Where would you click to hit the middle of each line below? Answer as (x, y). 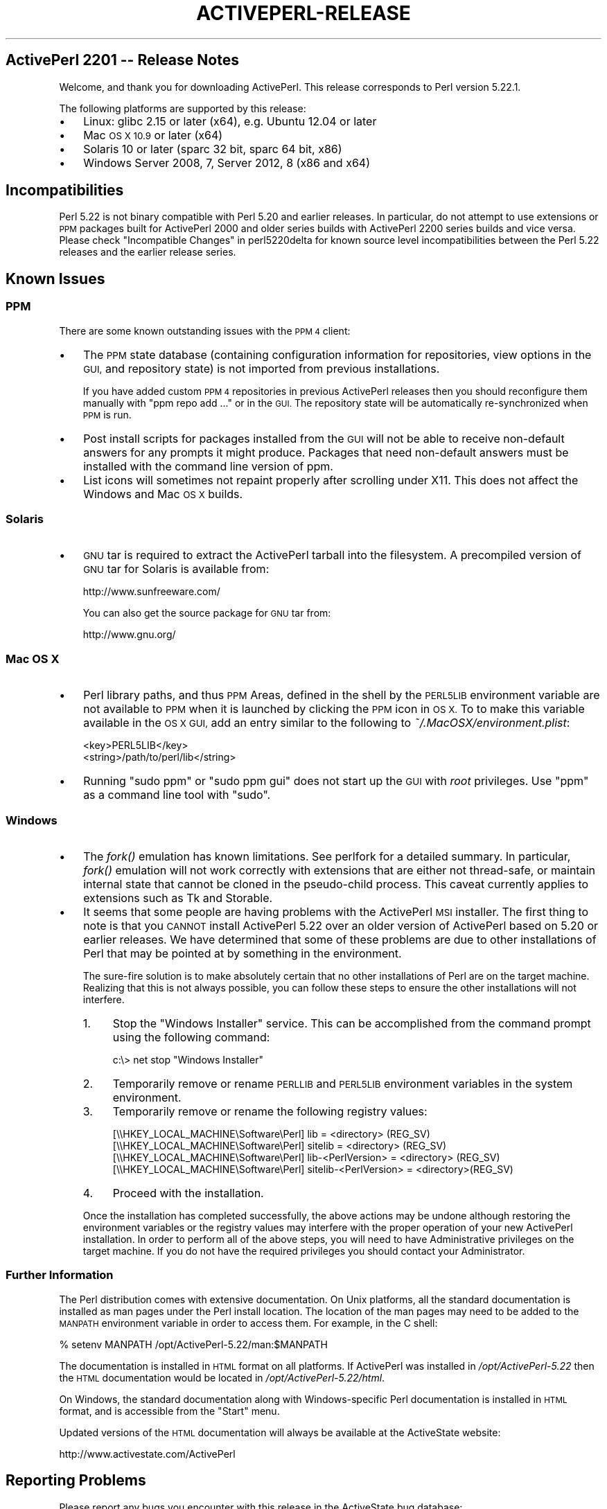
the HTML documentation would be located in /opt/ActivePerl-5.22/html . (222, 1377)
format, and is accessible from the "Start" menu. (169, 1411)
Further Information (60, 1275)
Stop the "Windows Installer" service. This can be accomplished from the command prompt (352, 1023)
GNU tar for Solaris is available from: (176, 569)
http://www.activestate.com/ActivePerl (147, 1454)
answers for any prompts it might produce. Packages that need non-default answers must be (326, 452)
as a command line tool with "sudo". (177, 795)
